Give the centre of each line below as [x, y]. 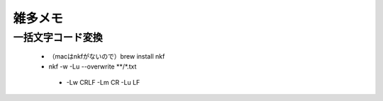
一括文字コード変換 [58, 37]
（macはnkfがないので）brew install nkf [107, 57]
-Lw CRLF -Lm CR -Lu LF [103, 82]
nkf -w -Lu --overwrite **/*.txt [93, 66]
